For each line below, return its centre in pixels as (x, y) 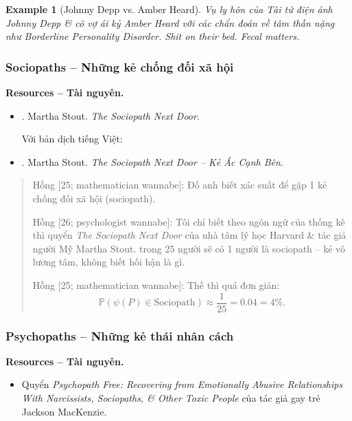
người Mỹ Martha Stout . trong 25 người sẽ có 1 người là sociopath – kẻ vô (189, 248)
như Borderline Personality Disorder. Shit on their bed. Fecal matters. (153, 36)
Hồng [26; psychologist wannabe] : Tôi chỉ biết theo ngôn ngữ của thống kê (189, 221)
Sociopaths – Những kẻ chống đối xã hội (120, 66)
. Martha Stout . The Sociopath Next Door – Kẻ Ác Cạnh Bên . (152, 161)
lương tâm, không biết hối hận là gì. (109, 262)
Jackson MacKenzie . (64, 411)
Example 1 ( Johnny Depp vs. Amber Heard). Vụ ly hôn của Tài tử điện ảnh (169, 9)
